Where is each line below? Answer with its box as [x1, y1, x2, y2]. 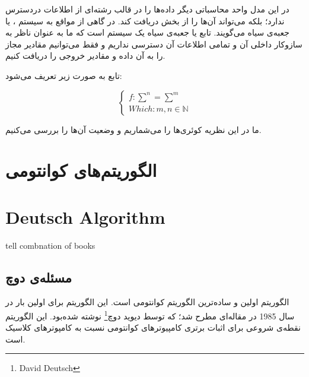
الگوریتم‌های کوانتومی [5, 158, 157, 182]
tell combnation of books [5, 239, 95, 251]
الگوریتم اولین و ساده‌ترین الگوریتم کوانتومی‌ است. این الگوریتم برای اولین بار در [5, 296, 289, 308]
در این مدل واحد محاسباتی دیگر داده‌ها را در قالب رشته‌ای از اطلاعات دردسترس [5, 3, 289, 15]
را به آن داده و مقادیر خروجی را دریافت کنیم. [5, 49, 165, 62]
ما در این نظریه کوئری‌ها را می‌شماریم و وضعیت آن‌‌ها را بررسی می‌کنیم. [5, 123, 262, 135]
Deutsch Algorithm [5, 204, 165, 229]
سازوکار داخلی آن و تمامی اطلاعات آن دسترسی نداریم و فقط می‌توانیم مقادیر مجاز [5, 37, 302, 50]
